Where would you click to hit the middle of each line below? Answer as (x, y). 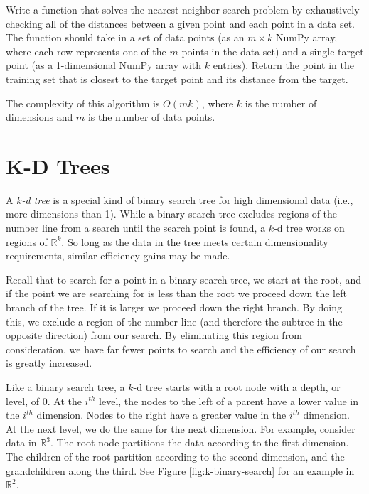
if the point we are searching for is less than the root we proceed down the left (176, 293)
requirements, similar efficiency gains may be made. (118, 256)
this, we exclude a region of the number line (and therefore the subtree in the (174, 321)
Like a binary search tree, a (65, 387)
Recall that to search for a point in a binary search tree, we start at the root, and (184, 279)
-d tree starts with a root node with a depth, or (237, 387)
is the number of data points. (151, 117)
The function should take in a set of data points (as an (125, 37)
